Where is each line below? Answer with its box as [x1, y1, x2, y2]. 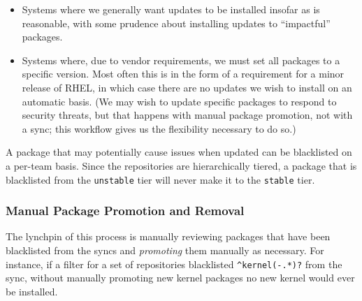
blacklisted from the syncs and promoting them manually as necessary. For [6, 243, 324, 257]
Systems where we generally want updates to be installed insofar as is [22, 2, 320, 16]
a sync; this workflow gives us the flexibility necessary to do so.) [22, 121, 296, 135]
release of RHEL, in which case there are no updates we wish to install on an [22, 80, 352, 94]
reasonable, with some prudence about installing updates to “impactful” [22, 15, 331, 30]
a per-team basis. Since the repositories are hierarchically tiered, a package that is [6, 158, 357, 172]
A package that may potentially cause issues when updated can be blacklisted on [6, 145, 352, 159]
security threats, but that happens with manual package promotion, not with [22, 108, 353, 122]
